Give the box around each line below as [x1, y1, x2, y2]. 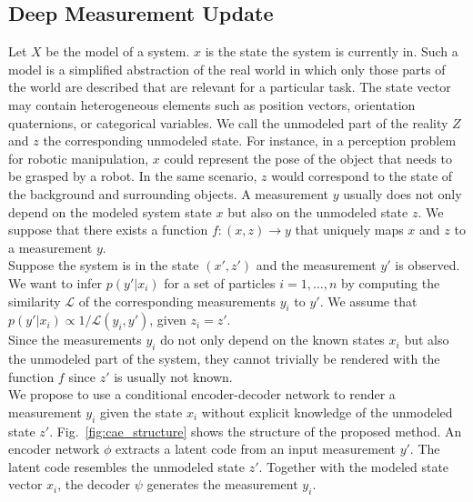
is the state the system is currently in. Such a [205, 42, 458, 61]
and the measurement [256, 256, 377, 275]
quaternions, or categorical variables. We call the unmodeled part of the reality [8, 113, 448, 132]
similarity [8, 291, 61, 310]
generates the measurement [146, 475, 298, 494]
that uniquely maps [295, 220, 404, 239]
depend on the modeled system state [8, 202, 212, 221]
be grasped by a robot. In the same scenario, [8, 166, 257, 186]
